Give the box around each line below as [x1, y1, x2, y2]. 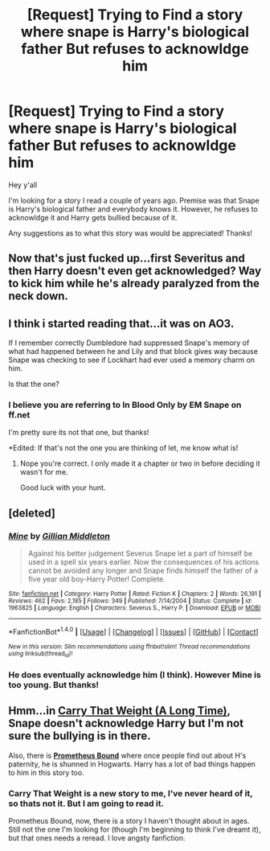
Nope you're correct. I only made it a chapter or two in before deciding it [19, 458, 260, 468]
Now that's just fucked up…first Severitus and [8, 252, 245, 265]
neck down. [8, 290, 68, 303]
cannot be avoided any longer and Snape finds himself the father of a [27, 565, 259, 576]
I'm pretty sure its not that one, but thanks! [8, 428, 149, 438]
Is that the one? [8, 380, 60, 389]
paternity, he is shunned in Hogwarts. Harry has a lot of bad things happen [8, 758, 256, 769]
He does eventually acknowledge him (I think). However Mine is [8, 669, 261, 680]
